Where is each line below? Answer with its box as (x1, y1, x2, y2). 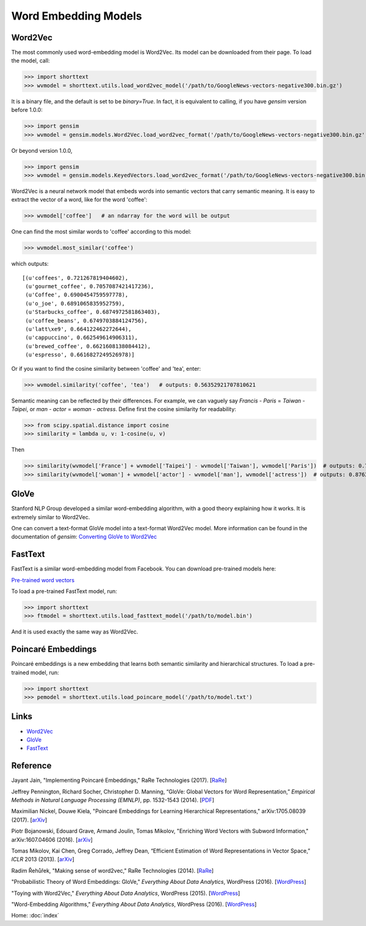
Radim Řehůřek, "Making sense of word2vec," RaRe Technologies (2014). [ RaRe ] (11, 867, 214, 874)
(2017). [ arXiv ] (11, 816, 48, 823)
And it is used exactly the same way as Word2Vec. (11, 628, 138, 635)
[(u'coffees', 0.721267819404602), (22, 274, 129, 281)
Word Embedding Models (11, 9, 143, 23)
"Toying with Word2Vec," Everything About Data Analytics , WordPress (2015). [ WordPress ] (11, 889, 240, 897)
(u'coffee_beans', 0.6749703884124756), (25, 317, 148, 324)
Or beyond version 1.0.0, (11, 147, 73, 154)
